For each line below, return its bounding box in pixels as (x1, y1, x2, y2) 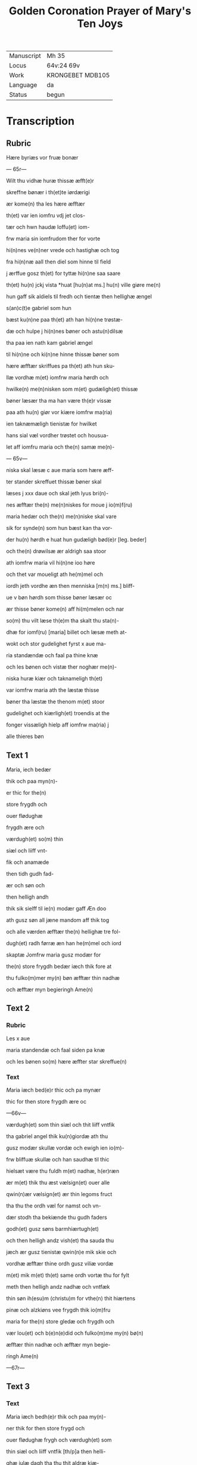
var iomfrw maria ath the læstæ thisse (6, 686, 99, 694)
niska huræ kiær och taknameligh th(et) (6, 675, 103, 682)
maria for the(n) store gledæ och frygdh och (6, 1317, 115, 1325)
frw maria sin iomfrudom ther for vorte (6, 235, 101, 243)
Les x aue (6, 1035, 30, 1042)
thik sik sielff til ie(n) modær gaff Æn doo (6, 905, 107, 912)
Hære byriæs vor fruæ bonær (6, 154, 79, 161)
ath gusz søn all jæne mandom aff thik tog (6, 917, 110, 924)
